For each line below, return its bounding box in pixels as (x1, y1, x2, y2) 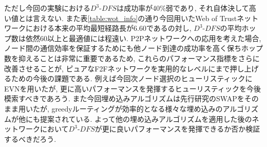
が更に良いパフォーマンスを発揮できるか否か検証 (94, 123, 260, 134)
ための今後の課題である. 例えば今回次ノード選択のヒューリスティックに (11, 73, 253, 84)
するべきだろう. (4, 133, 56, 144)
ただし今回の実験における (4, 3, 90, 13)
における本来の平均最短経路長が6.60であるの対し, (25, 23, 192, 33)
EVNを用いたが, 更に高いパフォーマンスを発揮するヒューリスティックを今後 (4, 83, 261, 94)
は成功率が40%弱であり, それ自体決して (117, 3, 249, 13)
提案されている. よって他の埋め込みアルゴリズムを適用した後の (40, 113, 252, 124)
